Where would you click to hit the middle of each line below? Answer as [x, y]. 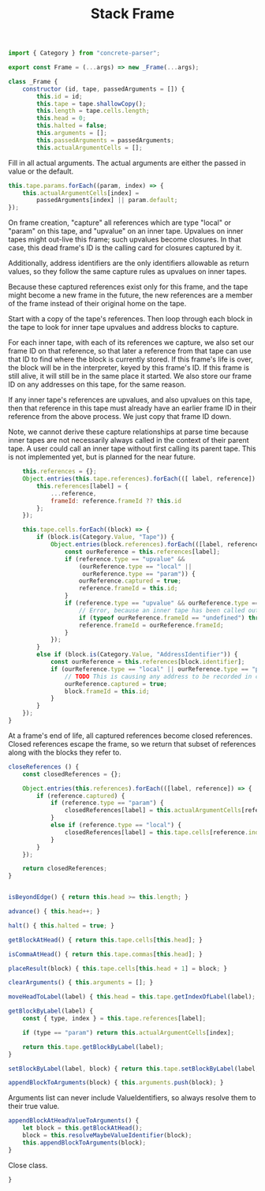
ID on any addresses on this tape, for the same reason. [97, 384]
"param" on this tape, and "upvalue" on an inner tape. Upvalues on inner [126, 231]
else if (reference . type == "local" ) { [116, 826]
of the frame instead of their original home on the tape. [97, 304]
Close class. [28, 1165]
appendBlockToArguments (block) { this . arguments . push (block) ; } [116, 1083]
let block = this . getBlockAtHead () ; [83, 1128]
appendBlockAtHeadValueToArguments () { [74, 1121]
